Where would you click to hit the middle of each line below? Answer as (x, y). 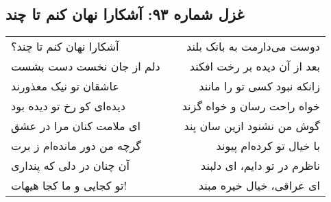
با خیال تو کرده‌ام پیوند (268, 146)
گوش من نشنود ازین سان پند (252, 126)
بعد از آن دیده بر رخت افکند (255, 66)
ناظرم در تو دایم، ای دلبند (260, 166)
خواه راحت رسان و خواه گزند (251, 106)
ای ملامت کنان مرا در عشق (76, 126)
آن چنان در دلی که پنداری (70, 166)
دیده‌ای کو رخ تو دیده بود (68, 106)
